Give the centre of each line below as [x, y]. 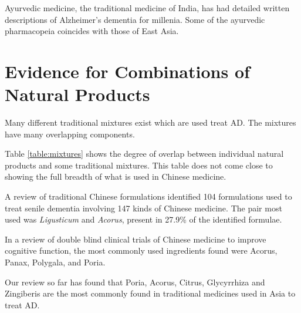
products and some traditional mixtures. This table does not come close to [139, 165]
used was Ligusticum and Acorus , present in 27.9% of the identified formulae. [143, 219]
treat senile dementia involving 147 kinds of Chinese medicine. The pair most [143, 208]
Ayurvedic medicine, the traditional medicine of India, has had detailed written [147, 8]
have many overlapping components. [70, 134]
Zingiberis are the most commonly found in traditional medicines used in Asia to [150, 293]
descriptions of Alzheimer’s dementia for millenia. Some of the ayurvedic [135, 19]
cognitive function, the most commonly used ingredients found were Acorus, [141, 250]
